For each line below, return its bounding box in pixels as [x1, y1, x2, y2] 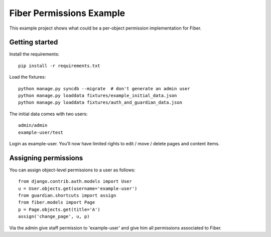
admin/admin [18, 123, 48, 128]
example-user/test [18, 129, 64, 135]
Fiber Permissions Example [9, 8, 125, 19]
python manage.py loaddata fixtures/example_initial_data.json [18, 93, 177, 99]
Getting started [9, 38, 58, 47]
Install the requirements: [9, 51, 60, 57]
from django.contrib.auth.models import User [18, 178, 132, 184]
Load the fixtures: [9, 74, 46, 80]
